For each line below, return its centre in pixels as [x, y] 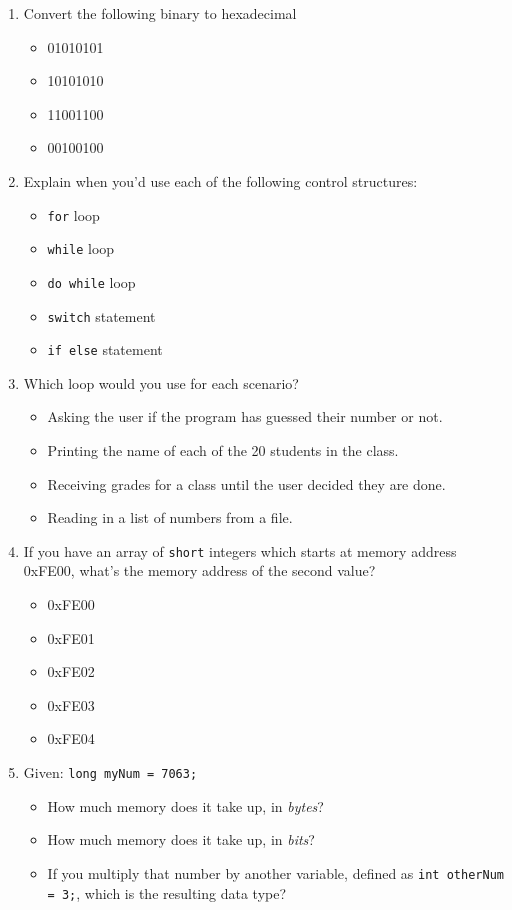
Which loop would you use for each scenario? [161, 382]
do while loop [91, 281]
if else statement [105, 349]
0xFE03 [71, 704]
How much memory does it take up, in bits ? [181, 839]
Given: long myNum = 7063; [110, 772]
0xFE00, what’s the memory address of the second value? [199, 570]
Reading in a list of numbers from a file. [170, 517]
